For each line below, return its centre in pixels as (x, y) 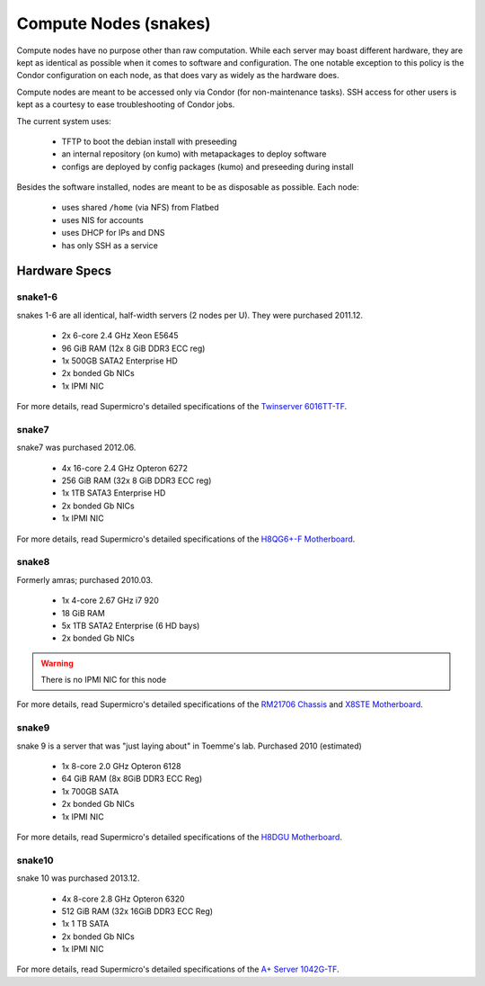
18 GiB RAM (83, 613)
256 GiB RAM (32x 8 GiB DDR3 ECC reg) (137, 480)
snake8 (33, 562)
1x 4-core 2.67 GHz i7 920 (110, 601)
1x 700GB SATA (90, 791)
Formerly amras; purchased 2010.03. (85, 579)
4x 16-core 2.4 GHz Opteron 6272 (125, 468)
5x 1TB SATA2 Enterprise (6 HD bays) (131, 625)
